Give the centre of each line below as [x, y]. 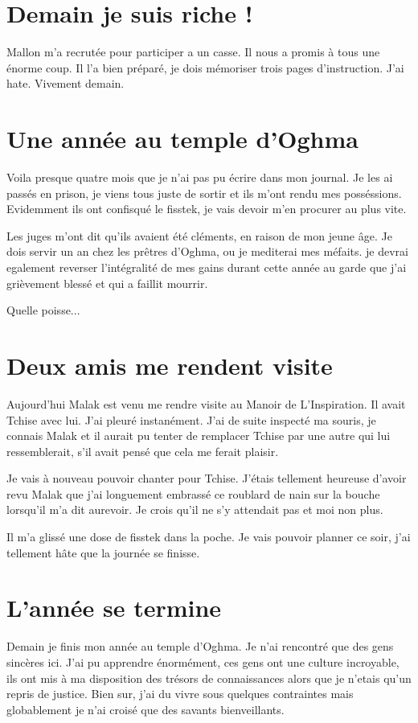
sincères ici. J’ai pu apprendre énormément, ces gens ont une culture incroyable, [203, 661]
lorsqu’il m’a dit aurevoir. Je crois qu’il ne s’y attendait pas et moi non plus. [195, 509]
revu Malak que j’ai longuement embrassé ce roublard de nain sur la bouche [193, 493]
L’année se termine [114, 608]
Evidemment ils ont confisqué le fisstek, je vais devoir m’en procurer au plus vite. [207, 209]
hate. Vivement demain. [66, 83]
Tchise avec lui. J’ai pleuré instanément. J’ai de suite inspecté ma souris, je [191, 419]
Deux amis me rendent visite [170, 365]
